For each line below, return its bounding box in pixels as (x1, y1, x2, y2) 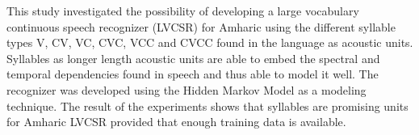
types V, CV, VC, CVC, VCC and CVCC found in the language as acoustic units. (6, 34, 413, 51)
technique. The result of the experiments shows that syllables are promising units (6, 97, 409, 114)
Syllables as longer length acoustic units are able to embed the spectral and (6, 49, 380, 66)
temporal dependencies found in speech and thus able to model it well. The (6, 65, 379, 82)
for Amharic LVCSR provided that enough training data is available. (6, 113, 346, 130)
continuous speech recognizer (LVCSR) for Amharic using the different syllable (6, 18, 396, 35)
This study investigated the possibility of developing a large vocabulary (6, 2, 359, 19)
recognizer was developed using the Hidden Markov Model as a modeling (6, 81, 367, 98)
